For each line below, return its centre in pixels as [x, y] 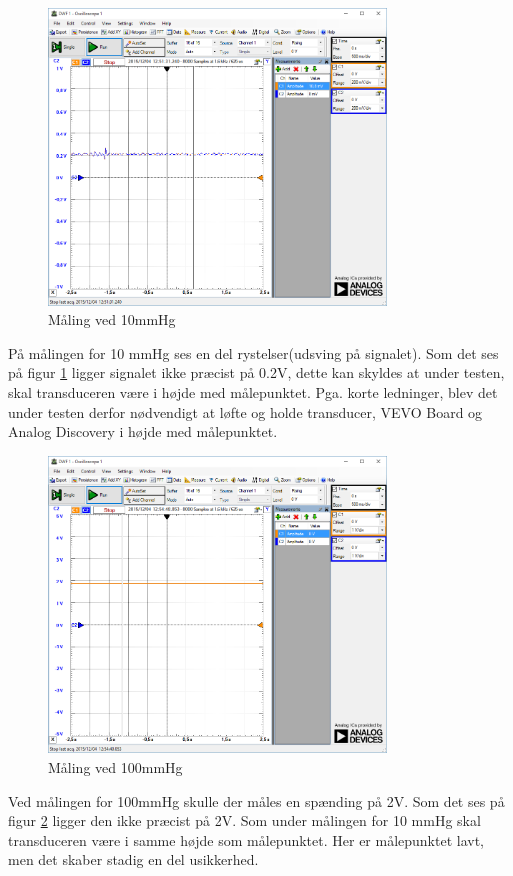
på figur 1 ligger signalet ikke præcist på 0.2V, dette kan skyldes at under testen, [256, 372]
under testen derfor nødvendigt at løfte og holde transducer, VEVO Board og [245, 411]
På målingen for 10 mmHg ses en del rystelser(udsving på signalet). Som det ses [253, 352]
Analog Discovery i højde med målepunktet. [143, 431]
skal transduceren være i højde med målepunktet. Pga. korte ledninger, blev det [253, 392]
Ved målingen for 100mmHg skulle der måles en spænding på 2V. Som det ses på [256, 800]
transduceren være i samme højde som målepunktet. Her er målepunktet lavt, [246, 839]
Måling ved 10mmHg [112, 319]
